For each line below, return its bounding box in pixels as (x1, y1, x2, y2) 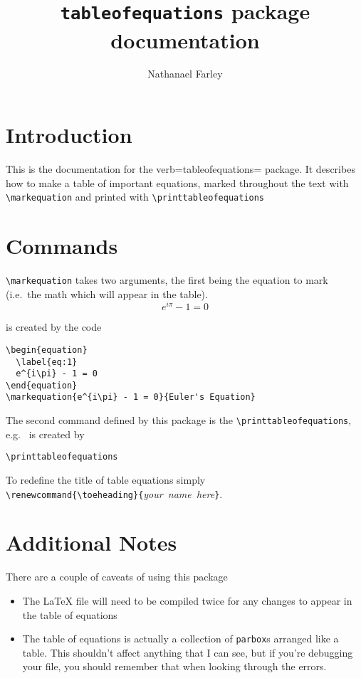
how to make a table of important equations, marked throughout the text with (6, 175, 349, 190)
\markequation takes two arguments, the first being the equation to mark (6, 272, 328, 287)
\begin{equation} (6, 344, 88, 355)
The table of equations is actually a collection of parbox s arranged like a (22, 631, 339, 646)
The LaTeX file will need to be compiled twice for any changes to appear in (22, 593, 352, 608)
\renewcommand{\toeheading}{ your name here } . (6, 486, 223, 501)
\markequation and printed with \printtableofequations (6, 189, 265, 204)
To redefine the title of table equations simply (6, 472, 206, 487)
